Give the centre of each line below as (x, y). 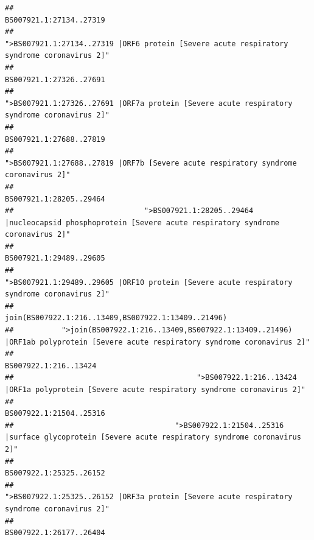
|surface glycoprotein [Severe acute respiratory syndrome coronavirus (153, 437)
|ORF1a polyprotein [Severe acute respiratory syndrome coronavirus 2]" (155, 390)
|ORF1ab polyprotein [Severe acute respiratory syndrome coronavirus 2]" (158, 342)
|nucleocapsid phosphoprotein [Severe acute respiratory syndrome (142, 223)
